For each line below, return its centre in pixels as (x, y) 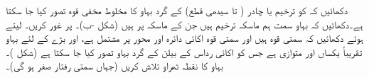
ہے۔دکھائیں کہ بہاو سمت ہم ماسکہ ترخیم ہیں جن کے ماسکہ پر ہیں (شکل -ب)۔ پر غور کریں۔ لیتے (184, 24)
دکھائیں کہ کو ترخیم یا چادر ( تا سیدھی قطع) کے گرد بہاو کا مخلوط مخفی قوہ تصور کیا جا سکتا (177, 10)
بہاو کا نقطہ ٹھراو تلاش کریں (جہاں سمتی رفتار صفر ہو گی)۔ (114, 66)
